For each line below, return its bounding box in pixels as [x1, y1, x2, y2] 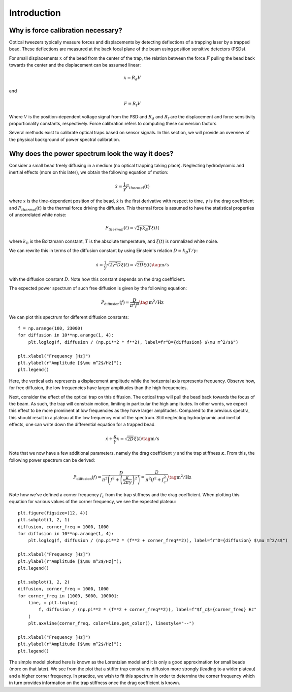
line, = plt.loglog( [28, 600, 78, 605]
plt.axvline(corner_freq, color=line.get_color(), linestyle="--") [28, 620, 195, 626]
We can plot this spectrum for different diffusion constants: [9, 314, 129, 320]
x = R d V [123, 75, 141, 82]
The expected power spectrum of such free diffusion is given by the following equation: [9, 285, 187, 291]
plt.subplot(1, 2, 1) [18, 517, 70, 523]
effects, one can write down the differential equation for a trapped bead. [9, 422, 156, 428]
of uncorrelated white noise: [9, 212, 66, 218]
